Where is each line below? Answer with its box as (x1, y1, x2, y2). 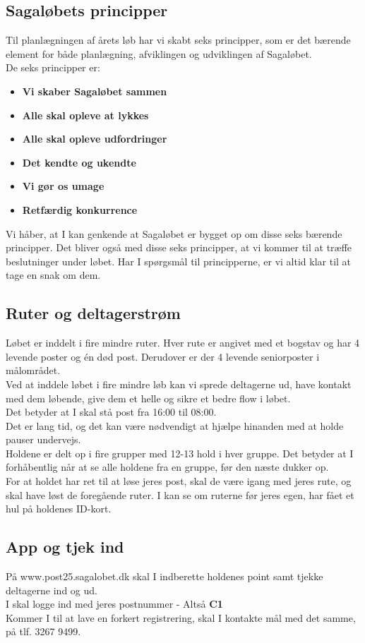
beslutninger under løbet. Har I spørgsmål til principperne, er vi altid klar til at (6, 253, 352, 268)
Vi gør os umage (22, 179, 104, 193)
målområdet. (6, 363, 61, 378)
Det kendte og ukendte (22, 155, 136, 169)
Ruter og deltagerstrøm (6, 302, 181, 324)
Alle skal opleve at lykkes (22, 107, 149, 122)
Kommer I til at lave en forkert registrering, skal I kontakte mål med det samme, (6, 610, 356, 625)
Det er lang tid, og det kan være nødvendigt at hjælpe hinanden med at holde (6, 418, 344, 433)
